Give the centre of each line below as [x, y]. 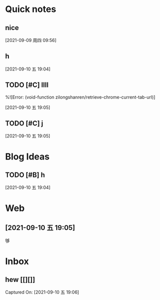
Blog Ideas [27, 156]
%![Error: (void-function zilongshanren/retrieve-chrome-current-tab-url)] [80, 97]
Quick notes [31, 9]
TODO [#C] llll [27, 85]
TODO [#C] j [24, 123]
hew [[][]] [20, 280]
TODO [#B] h [25, 175]
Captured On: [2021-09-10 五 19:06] [42, 292]
